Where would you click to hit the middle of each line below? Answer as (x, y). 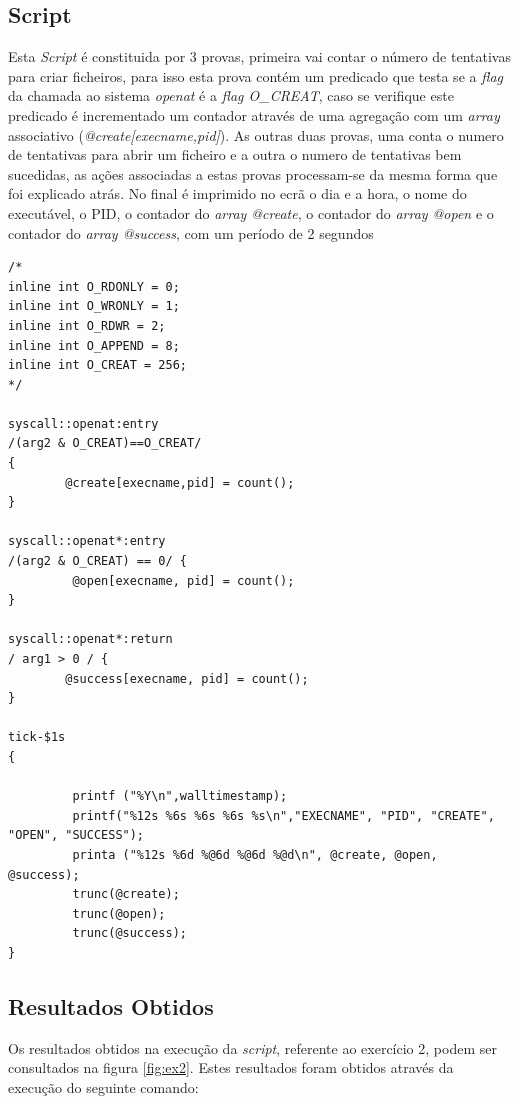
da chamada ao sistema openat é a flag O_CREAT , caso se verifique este (231, 95)
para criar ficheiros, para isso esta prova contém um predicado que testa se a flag (255, 75)
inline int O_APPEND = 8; (94, 345)
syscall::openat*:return (90, 639)
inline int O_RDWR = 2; (87, 325)
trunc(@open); (119, 913)
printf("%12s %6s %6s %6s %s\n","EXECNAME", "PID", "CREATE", (283, 815)
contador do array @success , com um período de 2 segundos (191, 232)
